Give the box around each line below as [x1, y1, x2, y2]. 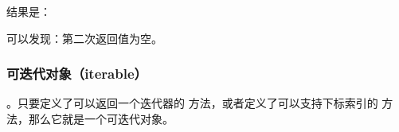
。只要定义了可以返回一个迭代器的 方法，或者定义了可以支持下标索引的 [6, 95, 378, 111]
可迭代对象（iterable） [6, 64, 147, 83]
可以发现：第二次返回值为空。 [6, 29, 162, 46]
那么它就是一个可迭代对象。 [28, 111, 174, 126]
